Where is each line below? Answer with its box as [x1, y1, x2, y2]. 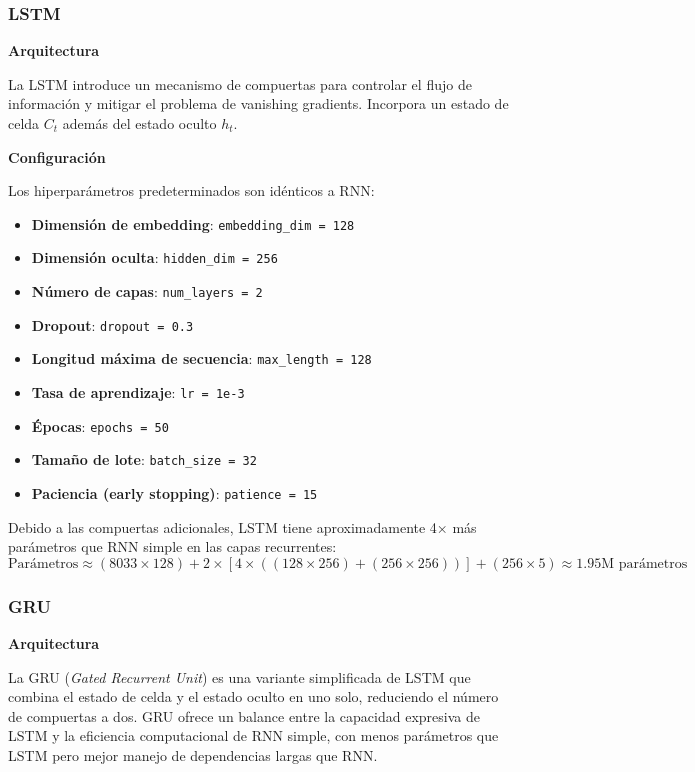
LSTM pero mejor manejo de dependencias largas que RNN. [8, 745, 378, 766]
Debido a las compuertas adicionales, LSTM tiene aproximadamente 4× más [8, 516, 477, 537]
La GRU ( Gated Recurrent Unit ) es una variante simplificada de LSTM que [8, 666, 471, 687]
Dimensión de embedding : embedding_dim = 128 [31, 213, 355, 234]
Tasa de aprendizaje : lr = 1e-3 [31, 382, 245, 403]
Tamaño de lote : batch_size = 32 [31, 449, 257, 470]
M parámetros [601, 556, 688, 571]
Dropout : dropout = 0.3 [31, 314, 194, 335]
